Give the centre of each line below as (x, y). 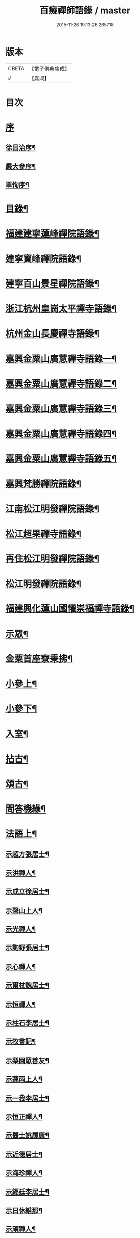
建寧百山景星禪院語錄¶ (52, 284)
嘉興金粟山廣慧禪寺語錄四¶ (61, 434)
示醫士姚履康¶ (27, 1136)
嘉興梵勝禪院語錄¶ (43, 484)
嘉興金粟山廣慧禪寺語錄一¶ (61, 359)
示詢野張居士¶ (27, 948)
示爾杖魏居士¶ (27, 986)
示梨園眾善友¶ (27, 1060)
